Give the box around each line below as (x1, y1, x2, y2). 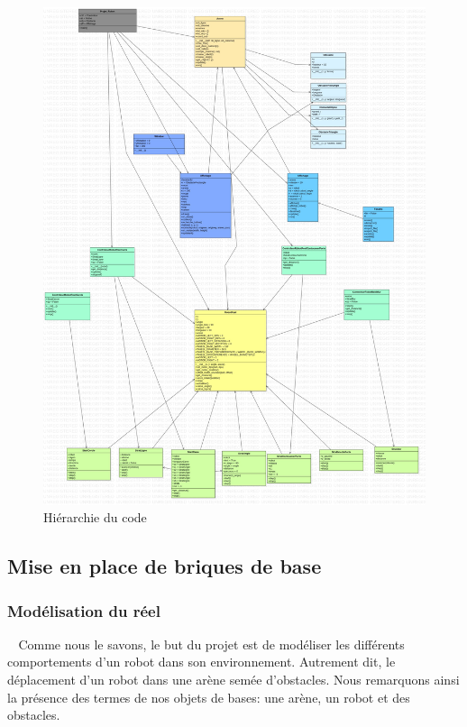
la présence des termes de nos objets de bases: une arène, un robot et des (7, 687, 410, 706)
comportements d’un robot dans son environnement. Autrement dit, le (7, 652, 396, 671)
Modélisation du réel (7, 599, 160, 621)
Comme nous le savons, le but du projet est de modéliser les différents (18, 634, 405, 653)
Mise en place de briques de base (7, 552, 322, 580)
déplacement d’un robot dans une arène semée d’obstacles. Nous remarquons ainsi (7, 670, 460, 689)
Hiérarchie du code (43, 508, 147, 527)
